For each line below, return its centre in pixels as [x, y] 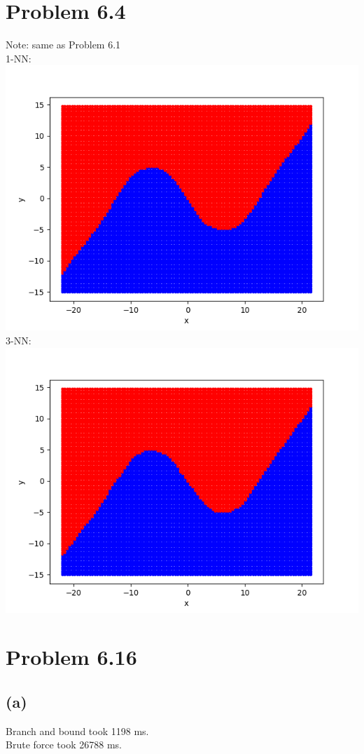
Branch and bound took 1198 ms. [77, 731]
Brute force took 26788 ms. [64, 745]
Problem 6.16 [71, 657]
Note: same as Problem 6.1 [63, 45]
